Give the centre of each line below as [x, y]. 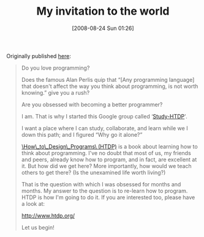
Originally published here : [39, 56]
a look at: [33, 203]
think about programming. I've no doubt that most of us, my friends [106, 153]
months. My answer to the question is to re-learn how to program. [104, 191]
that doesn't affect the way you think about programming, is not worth [110, 86]
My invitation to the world [103, 11]
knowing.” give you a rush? [55, 92]
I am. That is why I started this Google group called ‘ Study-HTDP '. [104, 116]
